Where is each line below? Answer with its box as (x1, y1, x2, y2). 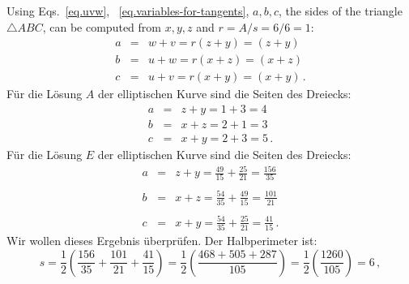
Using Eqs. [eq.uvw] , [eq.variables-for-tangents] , (6, 2, 249, 19)
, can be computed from (42, 18, 161, 35)
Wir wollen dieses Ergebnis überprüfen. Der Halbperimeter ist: (6, 232, 317, 249)
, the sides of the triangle (278, 2, 403, 19)
